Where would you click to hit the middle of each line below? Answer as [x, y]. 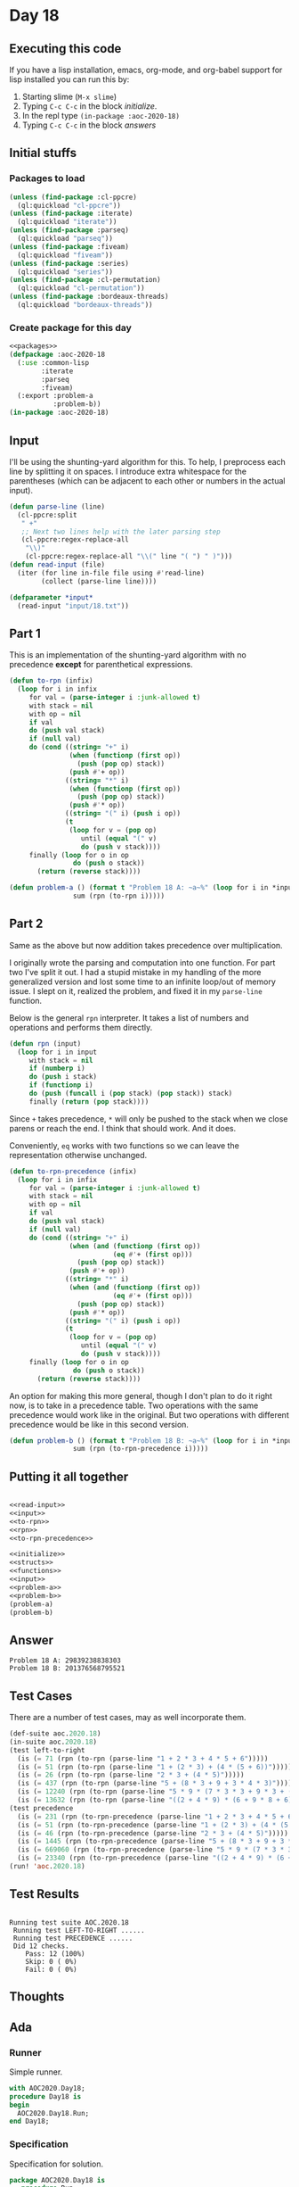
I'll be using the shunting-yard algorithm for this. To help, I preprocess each [148, 461]
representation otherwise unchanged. [78, 1155]
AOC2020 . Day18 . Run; [53, 2113]
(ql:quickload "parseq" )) [65, 239]
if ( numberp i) [57, 1069]
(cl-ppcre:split [47, 515]
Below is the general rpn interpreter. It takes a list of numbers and [129, 1017]
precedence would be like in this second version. [99, 1424]
